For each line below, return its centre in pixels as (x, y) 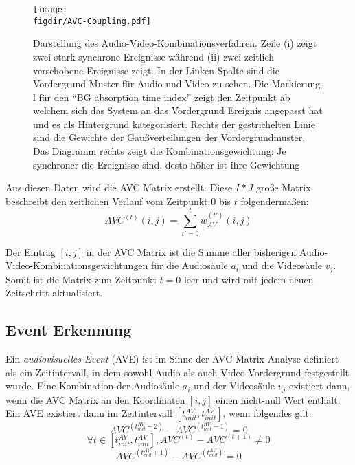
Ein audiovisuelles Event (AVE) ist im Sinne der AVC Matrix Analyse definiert (172, 358)
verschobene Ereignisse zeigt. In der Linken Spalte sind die (156, 70)
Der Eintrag (31, 251)
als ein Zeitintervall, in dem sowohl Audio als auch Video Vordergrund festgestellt (177, 372)
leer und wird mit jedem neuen (249, 279)
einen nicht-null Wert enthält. (278, 399)
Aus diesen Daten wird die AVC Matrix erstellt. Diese (119, 187)
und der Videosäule (234, 386)
